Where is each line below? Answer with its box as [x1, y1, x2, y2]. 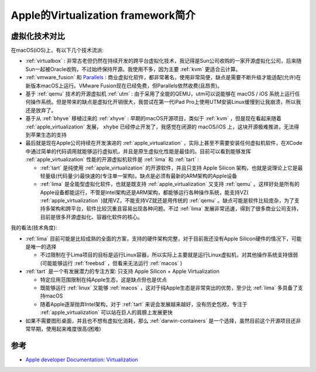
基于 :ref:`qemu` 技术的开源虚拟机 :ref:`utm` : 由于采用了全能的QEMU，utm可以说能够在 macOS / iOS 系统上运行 [25, 90, 296, 97]
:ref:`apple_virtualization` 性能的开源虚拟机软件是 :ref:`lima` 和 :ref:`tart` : [25, 156, 199, 163]
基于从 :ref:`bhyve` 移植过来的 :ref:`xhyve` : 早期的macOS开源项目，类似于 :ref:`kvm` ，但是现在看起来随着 [25, 115, 282, 122]
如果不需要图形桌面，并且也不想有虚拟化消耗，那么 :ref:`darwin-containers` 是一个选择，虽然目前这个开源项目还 [25, 317, 296, 324]
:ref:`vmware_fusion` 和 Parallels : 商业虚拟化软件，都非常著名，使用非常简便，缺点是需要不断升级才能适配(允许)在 [25, 74, 301, 81]
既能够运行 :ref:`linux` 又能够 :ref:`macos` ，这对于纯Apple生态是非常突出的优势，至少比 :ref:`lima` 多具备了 [40, 285, 298, 291]
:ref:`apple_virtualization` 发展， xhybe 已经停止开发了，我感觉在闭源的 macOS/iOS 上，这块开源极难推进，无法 [25, 123, 294, 130]
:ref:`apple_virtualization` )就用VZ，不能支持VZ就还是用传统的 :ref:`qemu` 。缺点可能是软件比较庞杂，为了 [40, 197, 295, 204]
